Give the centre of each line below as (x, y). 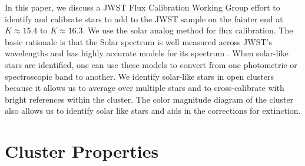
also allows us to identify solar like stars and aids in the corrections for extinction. (153, 111)
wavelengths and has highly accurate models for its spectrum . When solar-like (147, 53)
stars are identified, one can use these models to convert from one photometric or (151, 64)
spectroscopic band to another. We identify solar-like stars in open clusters (139, 76)
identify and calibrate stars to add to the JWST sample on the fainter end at (144, 18)
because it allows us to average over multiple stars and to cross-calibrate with (145, 88)
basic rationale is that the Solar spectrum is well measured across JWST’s (139, 41)
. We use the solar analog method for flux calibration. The (188, 30)
